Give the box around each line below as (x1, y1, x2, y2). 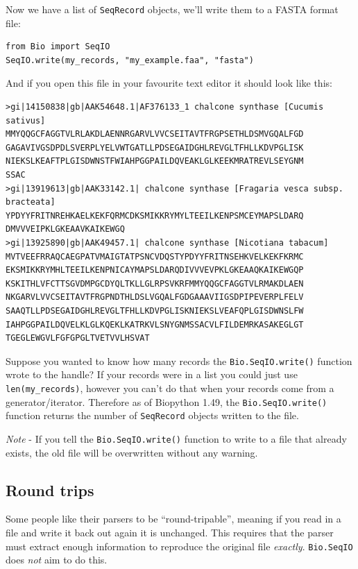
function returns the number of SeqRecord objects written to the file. (6, 408, 299, 423)
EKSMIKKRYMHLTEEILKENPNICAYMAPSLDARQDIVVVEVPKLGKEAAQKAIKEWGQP (6, 265, 304, 275)
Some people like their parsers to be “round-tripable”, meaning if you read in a (6, 511, 341, 526)
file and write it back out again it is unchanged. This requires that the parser (6, 525, 334, 539)
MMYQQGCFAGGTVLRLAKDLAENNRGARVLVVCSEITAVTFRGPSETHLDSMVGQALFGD (6, 129, 304, 139)
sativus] (6, 115, 46, 126)
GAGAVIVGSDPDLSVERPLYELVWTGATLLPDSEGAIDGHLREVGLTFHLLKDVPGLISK (6, 142, 304, 153)
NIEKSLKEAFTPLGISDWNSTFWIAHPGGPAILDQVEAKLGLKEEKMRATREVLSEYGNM (6, 156, 304, 167)
